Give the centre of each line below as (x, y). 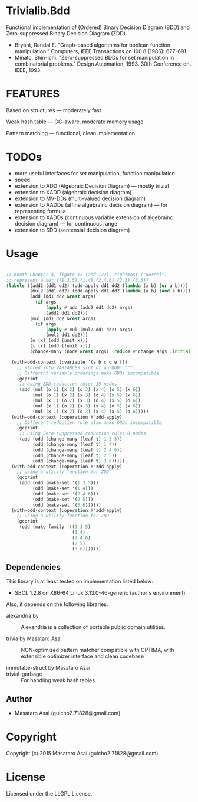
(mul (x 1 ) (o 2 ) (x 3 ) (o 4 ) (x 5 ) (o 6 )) (87, 400)
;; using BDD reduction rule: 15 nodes (68, 384)
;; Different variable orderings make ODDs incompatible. (89, 373)
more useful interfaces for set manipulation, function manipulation (95, 173)
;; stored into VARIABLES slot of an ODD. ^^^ (75, 367)
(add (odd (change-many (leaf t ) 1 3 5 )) (71, 439)
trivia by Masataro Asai (34, 638)
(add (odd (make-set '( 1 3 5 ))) (59, 483)
